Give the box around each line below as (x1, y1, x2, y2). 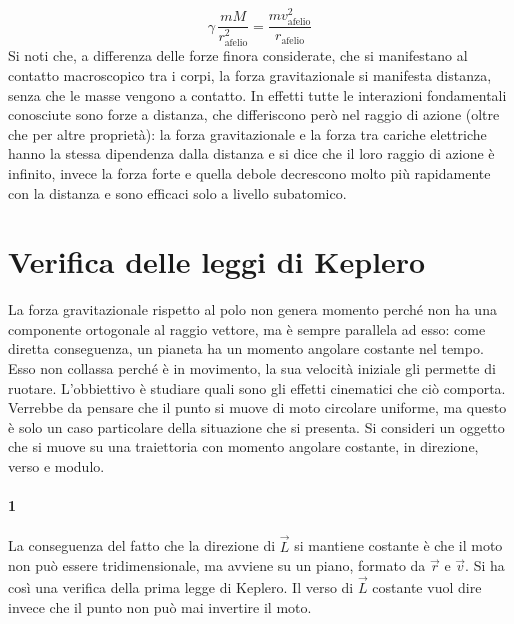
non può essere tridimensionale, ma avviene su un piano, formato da (8, 555, 426, 576)
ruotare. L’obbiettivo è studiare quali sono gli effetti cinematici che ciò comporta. (8, 377, 506, 398)
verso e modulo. (8, 455, 105, 476)
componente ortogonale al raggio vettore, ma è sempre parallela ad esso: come (8, 318, 486, 339)
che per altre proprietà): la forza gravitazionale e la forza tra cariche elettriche (8, 123, 487, 144)
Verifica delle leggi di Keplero (8, 241, 426, 282)
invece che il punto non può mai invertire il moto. (8, 596, 312, 617)
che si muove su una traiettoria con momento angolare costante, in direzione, (8, 436, 479, 457)
